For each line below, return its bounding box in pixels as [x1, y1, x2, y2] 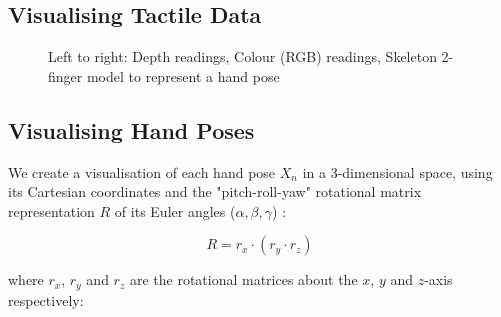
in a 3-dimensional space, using [302, 161, 493, 182]
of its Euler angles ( [114, 200, 236, 221]
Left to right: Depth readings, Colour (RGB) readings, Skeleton [48, 46, 437, 67]
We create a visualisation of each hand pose [8, 161, 276, 182]
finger [48, 65, 83, 86]
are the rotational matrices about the [129, 269, 358, 290]
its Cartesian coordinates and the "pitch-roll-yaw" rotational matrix [8, 181, 422, 202]
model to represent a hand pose [86, 65, 280, 86]
